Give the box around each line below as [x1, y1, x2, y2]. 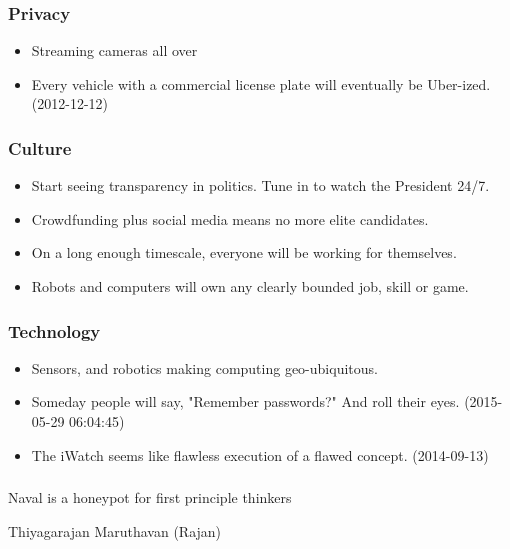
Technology [8, 318, 101, 343]
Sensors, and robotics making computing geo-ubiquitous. [31, 357, 378, 378]
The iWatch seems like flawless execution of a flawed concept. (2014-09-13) [31, 444, 489, 465]
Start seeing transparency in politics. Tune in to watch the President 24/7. [31, 175, 490, 196]
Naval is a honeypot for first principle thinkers [8, 487, 292, 508]
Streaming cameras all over [31, 40, 198, 61]
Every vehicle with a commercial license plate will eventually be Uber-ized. [31, 73, 491, 94]
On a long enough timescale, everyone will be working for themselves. [31, 242, 457, 263]
